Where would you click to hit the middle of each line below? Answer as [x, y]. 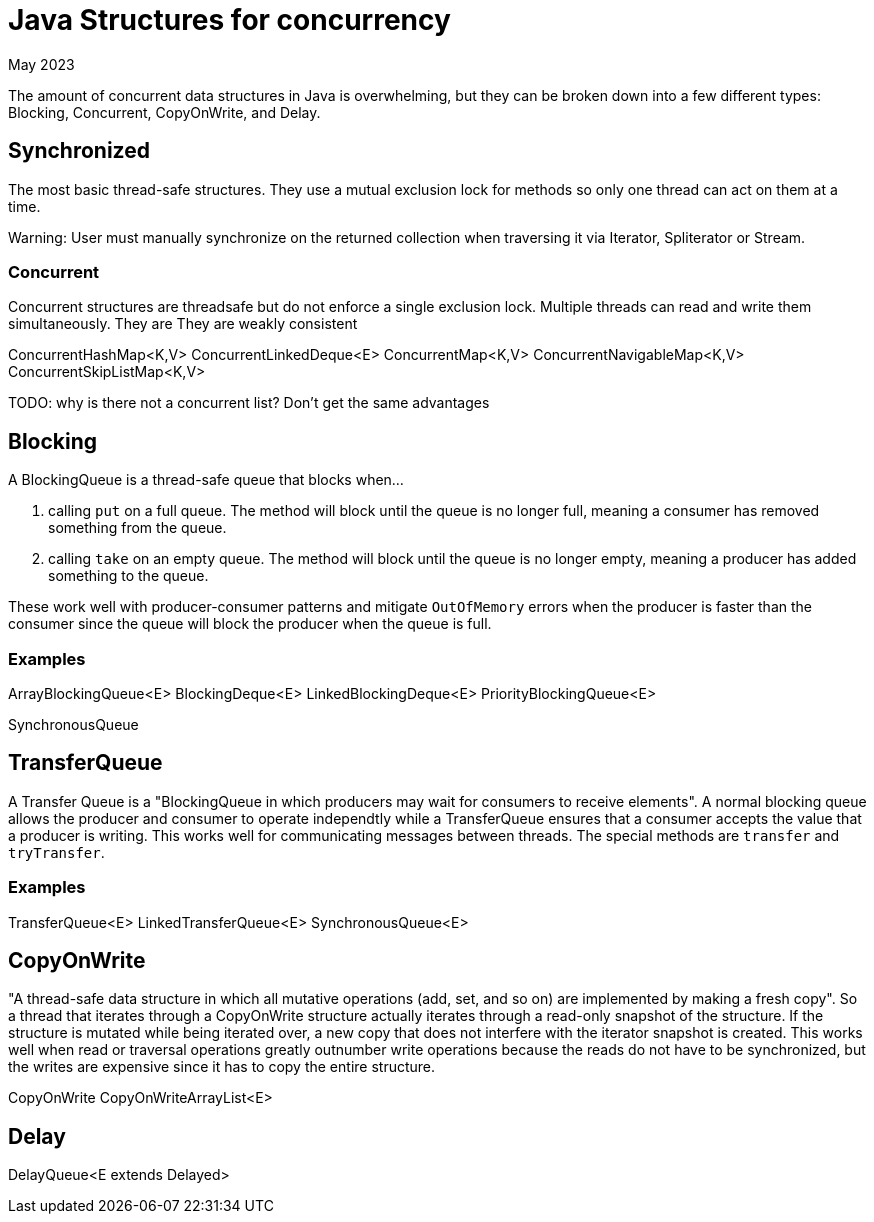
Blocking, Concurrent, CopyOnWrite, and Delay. [164, 112]
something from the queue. [137, 528]
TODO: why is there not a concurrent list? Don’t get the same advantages [249, 403]
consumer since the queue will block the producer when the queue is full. [250, 624]
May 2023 [41, 64]
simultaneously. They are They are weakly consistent [183, 324]
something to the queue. [128, 576]
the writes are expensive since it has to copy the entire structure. [222, 1067]
